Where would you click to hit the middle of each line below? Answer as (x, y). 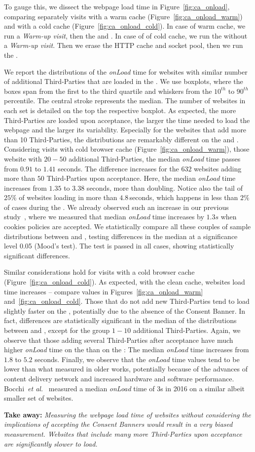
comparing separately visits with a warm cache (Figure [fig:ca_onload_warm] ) (123, 16)
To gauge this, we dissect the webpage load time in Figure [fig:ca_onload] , (117, 6)
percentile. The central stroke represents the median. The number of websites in (125, 101)
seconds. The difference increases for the (118, 168)
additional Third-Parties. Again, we (187, 330)
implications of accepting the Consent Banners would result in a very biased (118, 424)
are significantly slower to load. (51, 443)
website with (23, 158)
